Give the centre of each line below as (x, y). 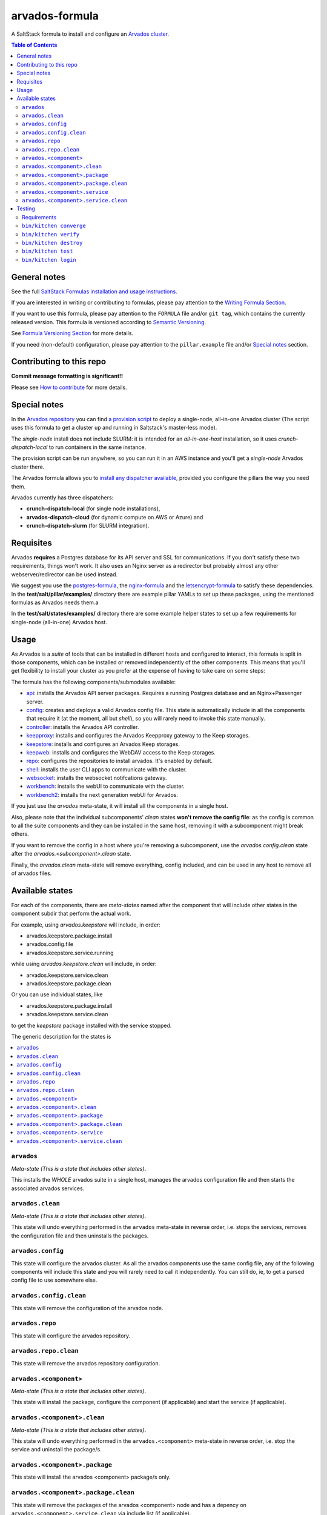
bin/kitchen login (49, 260)
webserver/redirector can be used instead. (64, 574)
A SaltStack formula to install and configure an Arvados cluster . (90, 34)
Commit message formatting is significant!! (67, 376)
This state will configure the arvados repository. (71, 1336)
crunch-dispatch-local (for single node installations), (93, 508)
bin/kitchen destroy (52, 243)
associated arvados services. (48, 1188)
